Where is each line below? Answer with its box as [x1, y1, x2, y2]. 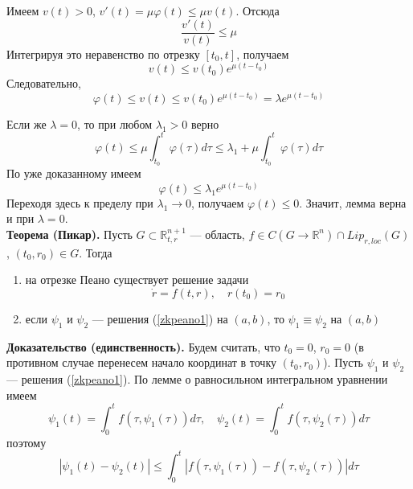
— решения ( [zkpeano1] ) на [92, 310, 228, 327]
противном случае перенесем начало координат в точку [6, 354, 277, 371]
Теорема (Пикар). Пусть [6, 225, 133, 242]
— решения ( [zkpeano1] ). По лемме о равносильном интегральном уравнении [6, 371, 388, 388]
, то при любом [77, 115, 153, 132]
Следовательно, [6, 75, 81, 92]
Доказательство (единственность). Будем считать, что [6, 338, 280, 355]
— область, [190, 225, 245, 242]
